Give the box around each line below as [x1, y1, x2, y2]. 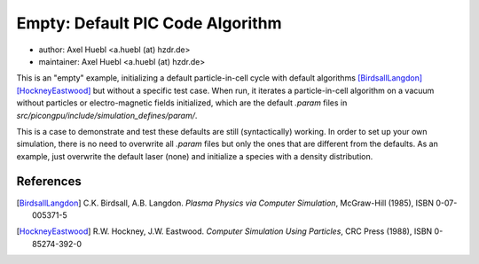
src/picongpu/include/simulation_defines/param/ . [16, 110, 198, 120]
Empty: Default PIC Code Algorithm [16, 13, 282, 33]
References [16, 174, 82, 190]
